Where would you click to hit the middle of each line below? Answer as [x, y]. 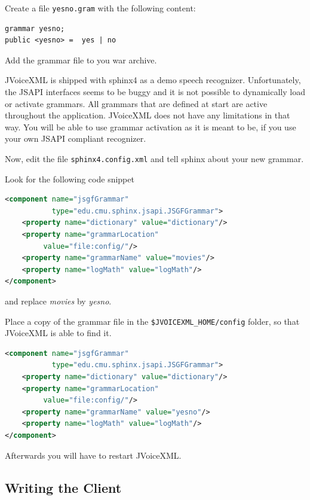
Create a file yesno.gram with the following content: [100, 8]
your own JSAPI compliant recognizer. [76, 138]
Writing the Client [63, 487]
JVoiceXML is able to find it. [58, 333]
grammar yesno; [35, 28]
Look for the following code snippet [70, 179]
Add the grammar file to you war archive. [81, 60]
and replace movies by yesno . [58, 301]
